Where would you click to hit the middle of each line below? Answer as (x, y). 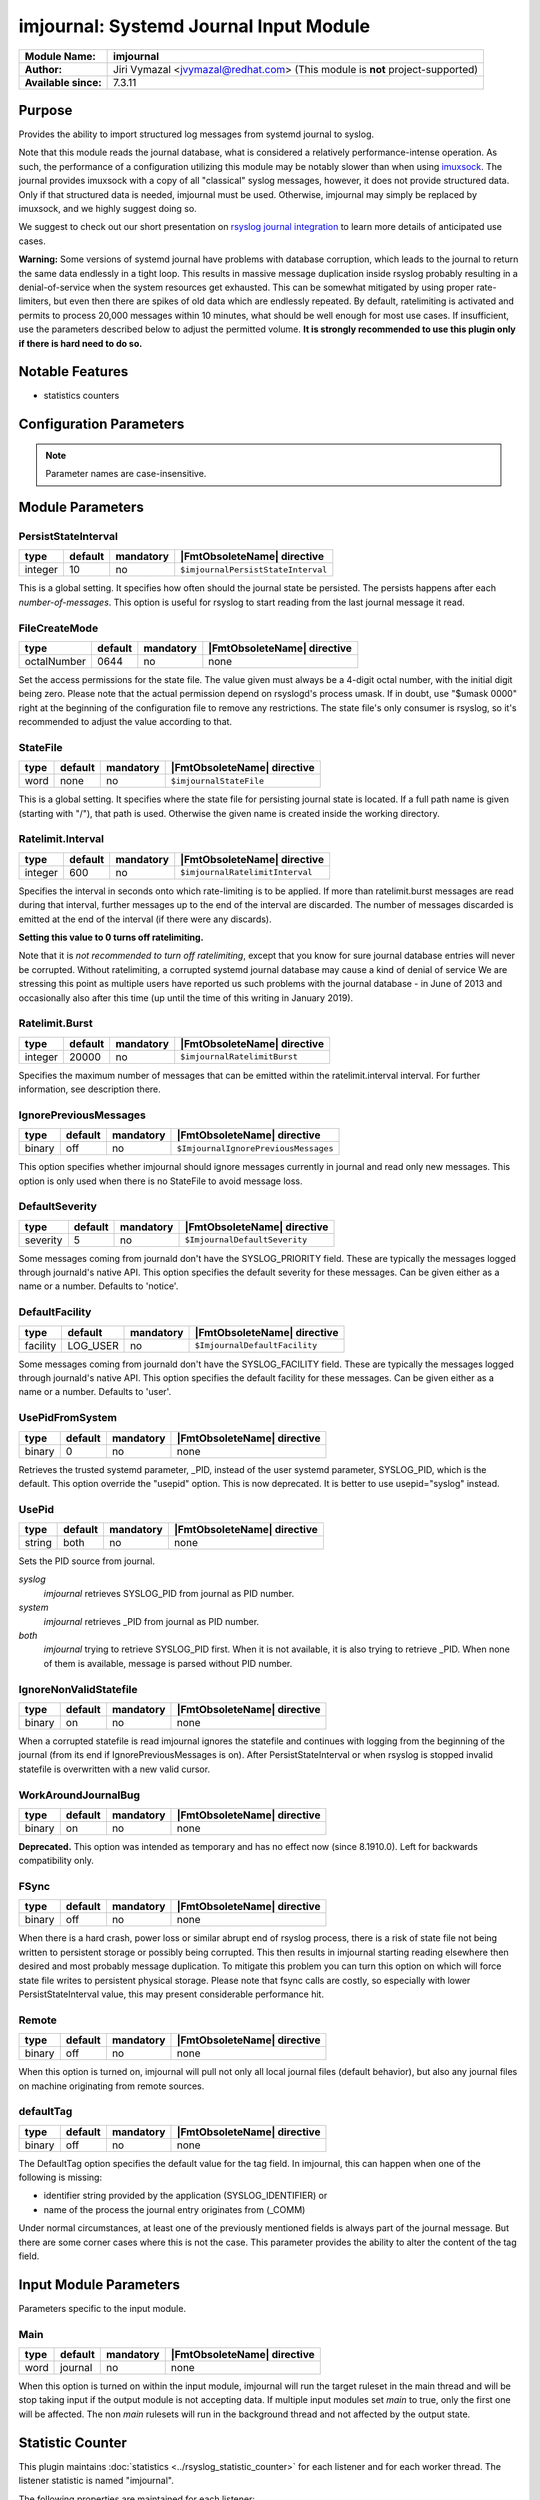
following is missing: (60, 2177)
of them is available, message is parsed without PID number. (168, 1663)
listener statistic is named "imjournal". (96, 2481)
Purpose (45, 110)
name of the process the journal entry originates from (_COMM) (174, 2209)
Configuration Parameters (101, 424)
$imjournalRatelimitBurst (239, 1056)
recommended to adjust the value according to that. (125, 722)
